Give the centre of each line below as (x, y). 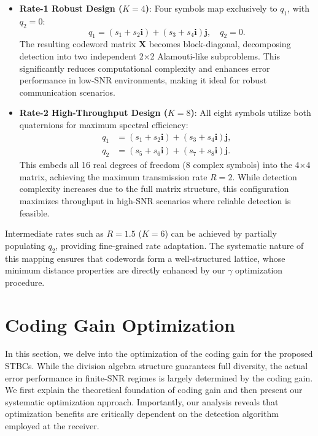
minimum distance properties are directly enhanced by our (115, 270)
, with (299, 8)
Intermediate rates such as (54, 233)
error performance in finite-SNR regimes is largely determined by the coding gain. (159, 377)
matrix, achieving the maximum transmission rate (113, 176)
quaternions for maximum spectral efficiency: (104, 124)
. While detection (265, 176)
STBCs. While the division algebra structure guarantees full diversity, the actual (157, 366)
